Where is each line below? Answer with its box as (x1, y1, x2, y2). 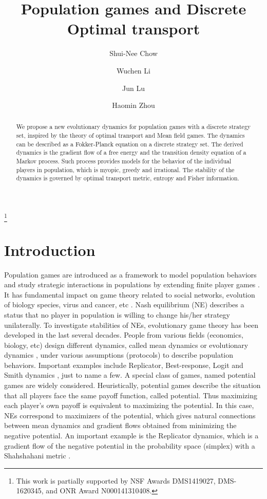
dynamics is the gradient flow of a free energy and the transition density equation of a (16, 148, 246, 157)
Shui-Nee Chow (109, 48, 158, 59)
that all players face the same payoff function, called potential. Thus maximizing (4, 390, 257, 400)
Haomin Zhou (112, 100, 155, 110)
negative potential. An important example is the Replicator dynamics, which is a (4, 430, 259, 441)
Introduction (4, 239, 96, 260)
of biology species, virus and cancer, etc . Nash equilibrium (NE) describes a (4, 299, 244, 310)
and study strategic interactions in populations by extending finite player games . (4, 279, 260, 290)
